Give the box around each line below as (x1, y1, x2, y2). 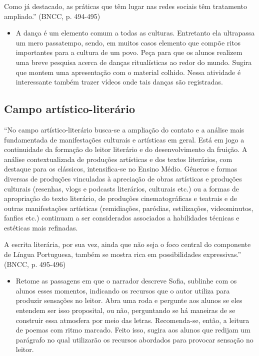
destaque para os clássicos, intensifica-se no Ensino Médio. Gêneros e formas (4, 163, 237, 174)
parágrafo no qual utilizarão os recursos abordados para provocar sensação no (15, 334, 253, 344)
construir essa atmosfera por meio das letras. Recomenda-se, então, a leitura (15, 314, 249, 325)
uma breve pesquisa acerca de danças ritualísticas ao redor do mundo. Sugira (15, 56, 252, 67)
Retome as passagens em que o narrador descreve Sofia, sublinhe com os (15, 275, 237, 286)
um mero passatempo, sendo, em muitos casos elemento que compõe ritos (15, 37, 241, 47)
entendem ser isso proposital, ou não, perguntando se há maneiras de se (15, 305, 235, 315)
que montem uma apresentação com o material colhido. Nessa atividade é (15, 66, 241, 77)
